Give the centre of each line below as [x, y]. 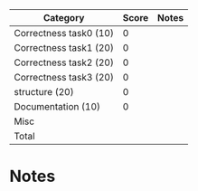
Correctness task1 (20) [64, 48]
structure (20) [44, 92]
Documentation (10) [57, 106]
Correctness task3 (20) [64, 77]
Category [64, 18]
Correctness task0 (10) [64, 33]
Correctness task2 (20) [64, 62]
